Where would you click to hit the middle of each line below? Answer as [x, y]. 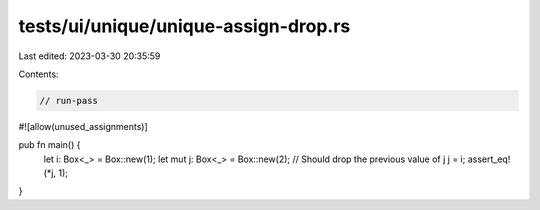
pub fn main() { [49, 145]
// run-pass [69, 100]
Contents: [38, 74]
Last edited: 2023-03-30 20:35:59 [89, 56]
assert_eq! [489, 159]
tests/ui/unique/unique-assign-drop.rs [184, 26]
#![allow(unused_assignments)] [83, 126]
